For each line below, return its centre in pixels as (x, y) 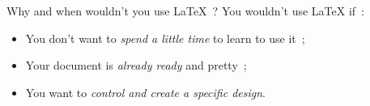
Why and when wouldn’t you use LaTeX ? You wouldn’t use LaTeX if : (185, 11)
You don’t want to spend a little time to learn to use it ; (165, 38)
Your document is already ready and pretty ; (136, 65)
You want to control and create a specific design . (145, 92)
